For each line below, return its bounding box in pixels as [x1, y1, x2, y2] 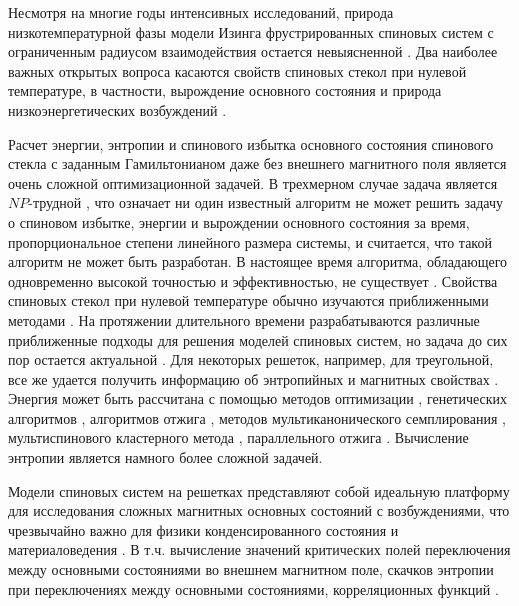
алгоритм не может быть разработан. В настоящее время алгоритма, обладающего [8, 251, 508, 272]
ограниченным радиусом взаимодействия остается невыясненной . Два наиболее [8, 41, 498, 62]
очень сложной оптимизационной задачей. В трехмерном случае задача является [8, 172, 498, 193]
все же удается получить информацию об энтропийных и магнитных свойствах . [8, 368, 499, 389]
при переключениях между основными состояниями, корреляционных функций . [8, 578, 499, 599]
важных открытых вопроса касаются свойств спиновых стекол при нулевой [8, 60, 467, 81]
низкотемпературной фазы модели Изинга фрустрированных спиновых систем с [8, 21, 494, 42]
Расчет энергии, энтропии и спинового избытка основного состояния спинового [8, 133, 494, 154]
